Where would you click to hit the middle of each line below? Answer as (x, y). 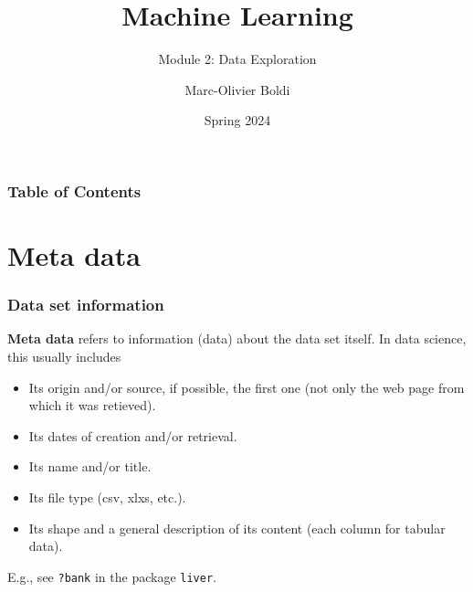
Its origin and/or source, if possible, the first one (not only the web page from (247, 387)
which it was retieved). (92, 405)
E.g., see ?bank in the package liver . (112, 576)
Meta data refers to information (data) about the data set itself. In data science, (237, 338)
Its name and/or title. (90, 466)
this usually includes (64, 357)
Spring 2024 (237, 120)
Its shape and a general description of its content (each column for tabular (237, 528)
